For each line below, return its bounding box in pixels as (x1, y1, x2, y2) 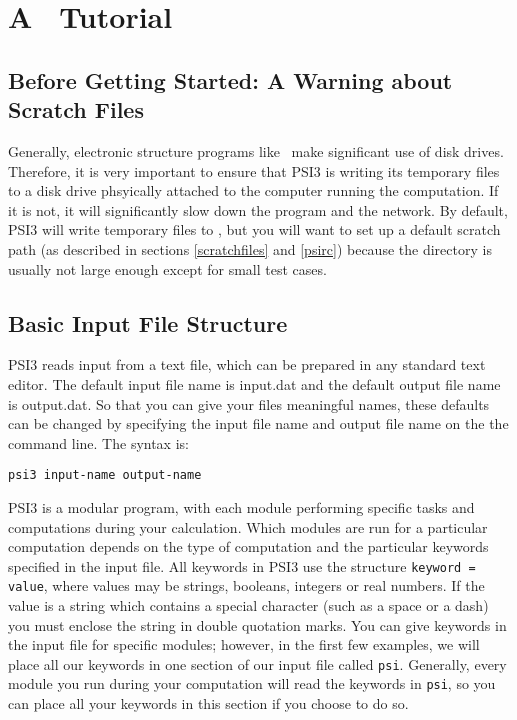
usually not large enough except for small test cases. (8, 258, 327, 279)
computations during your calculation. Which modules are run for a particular (8, 516, 488, 537)
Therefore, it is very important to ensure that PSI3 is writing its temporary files (8, 160, 500, 181)
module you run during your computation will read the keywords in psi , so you (8, 673, 496, 694)
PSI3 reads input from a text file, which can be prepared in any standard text (8, 354, 486, 375)
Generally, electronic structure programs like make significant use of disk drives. (8, 140, 504, 161)
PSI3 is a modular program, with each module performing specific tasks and (8, 496, 475, 517)
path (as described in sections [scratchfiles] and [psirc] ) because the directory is (8, 238, 492, 259)
